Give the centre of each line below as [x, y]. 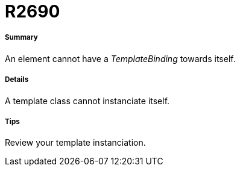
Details [17, 80]
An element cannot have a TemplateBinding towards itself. [120, 58]
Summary [21, 38]
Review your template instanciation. [75, 143]
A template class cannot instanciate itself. [87, 101]
